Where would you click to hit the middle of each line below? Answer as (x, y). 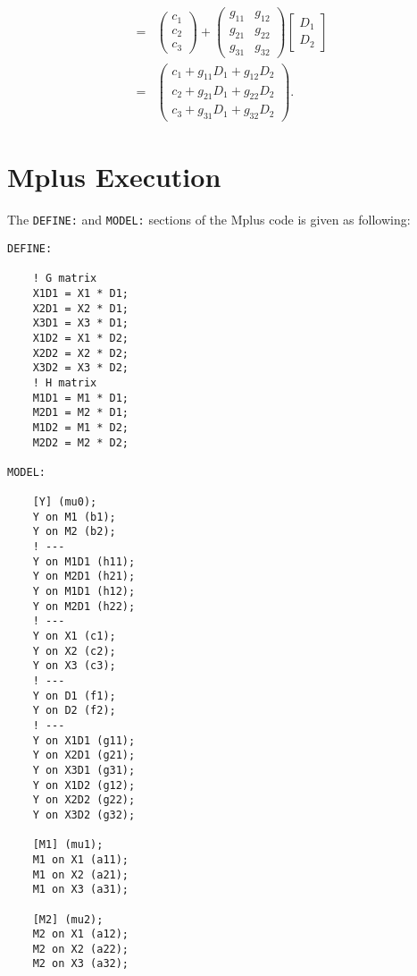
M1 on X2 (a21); (81, 874)
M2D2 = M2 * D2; (81, 442)
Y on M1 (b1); (74, 517)
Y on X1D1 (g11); (84, 740)
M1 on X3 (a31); (81, 890)
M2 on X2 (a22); (81, 949)
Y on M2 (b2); (74, 532)
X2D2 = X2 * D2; (81, 353)
